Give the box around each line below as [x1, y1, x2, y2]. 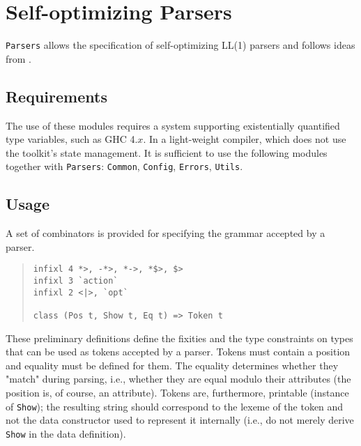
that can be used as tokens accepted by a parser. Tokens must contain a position [6, 344, 351, 359]
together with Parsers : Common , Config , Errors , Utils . [6, 159, 243, 174]
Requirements [6, 85, 107, 107]
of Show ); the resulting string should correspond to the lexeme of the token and [6, 399, 344, 413]
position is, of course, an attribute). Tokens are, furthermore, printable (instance [6, 385, 349, 400]
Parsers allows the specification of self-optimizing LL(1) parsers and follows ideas [6, 38, 355, 52]
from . [6, 51, 31, 66]
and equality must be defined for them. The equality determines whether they [6, 357, 339, 372]
